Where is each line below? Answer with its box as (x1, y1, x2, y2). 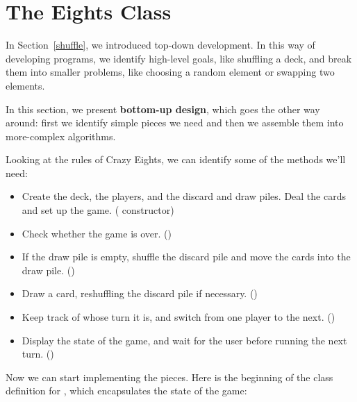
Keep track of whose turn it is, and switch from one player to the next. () (22, 310, 335, 324)
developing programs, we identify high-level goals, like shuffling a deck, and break (6, 51, 352, 65)
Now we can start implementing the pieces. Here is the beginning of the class (6, 369, 333, 384)
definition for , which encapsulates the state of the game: (6, 383, 247, 398)
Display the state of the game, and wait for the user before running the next (22, 333, 347, 347)
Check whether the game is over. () (22, 226, 172, 240)
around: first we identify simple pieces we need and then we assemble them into (6, 115, 344, 130)
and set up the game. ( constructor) (22, 203, 174, 217)
